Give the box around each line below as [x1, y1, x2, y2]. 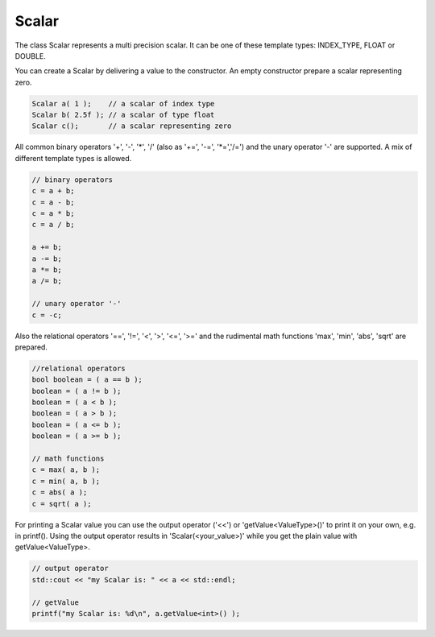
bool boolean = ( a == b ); [31, 375, 143, 384]
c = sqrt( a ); [31, 499, 92, 508]
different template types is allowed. [14, 153, 132, 163]
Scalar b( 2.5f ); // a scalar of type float [31, 110, 215, 120]
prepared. [14, 342, 48, 352]
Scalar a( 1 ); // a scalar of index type [31, 99, 215, 108]
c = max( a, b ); [31, 465, 101, 474]
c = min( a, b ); [31, 476, 101, 486]
